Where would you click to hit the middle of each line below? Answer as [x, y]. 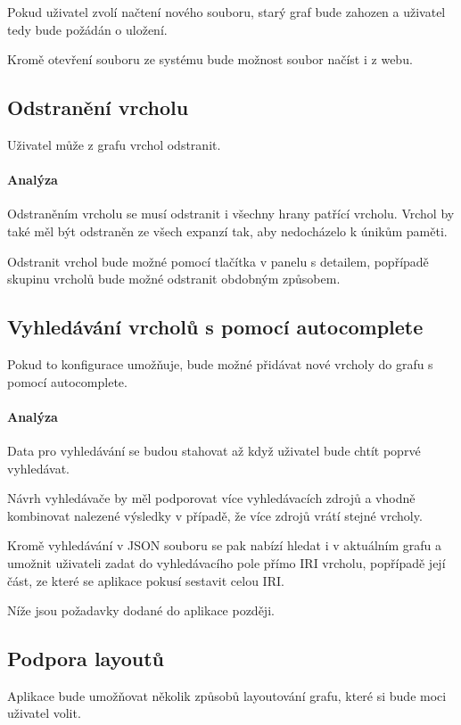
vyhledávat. [39, 468]
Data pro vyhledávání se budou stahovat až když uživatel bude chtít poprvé [214, 450]
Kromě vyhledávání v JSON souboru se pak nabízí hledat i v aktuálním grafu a [225, 545]
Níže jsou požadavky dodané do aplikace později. [141, 610]
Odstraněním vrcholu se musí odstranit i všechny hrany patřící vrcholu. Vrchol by [231, 214]
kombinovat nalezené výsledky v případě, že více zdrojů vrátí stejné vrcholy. [215, 515]
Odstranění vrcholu [98, 107]
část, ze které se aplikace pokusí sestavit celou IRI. [146, 580]
